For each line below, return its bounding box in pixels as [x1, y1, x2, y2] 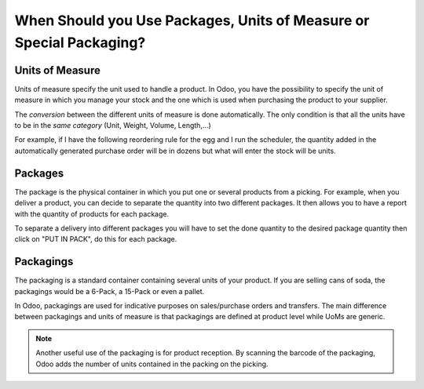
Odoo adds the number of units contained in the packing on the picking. [35, 359, 269, 369]
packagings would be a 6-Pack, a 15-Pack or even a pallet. [14, 286, 205, 296]
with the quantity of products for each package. [14, 209, 169, 219]
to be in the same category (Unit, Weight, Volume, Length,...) [14, 121, 211, 130]
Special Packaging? [14, 34, 146, 51]
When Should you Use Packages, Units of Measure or [14, 12, 370, 29]
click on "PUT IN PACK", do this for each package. [14, 234, 177, 244]
